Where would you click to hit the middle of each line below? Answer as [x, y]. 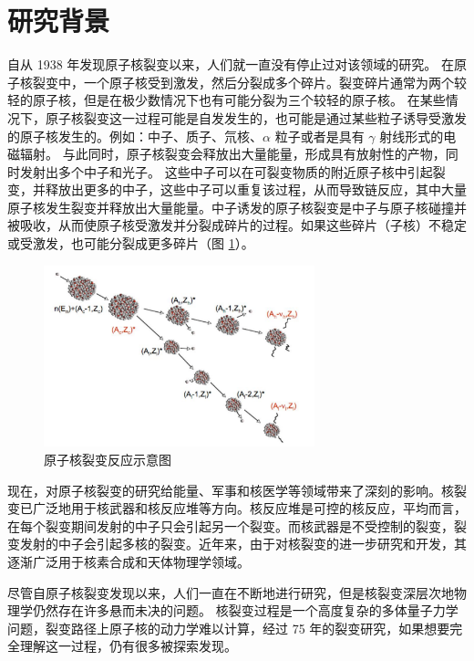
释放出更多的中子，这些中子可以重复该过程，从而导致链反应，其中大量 [256, 189]
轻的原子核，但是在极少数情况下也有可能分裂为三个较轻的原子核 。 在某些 [227, 100]
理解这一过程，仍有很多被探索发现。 [128, 646]
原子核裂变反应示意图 [108, 460]
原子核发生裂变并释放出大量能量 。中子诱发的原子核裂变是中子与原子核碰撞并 [237, 207]
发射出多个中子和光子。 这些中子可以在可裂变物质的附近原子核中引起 [226, 171]
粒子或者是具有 [319, 136]
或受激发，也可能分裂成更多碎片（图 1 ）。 [131, 243]
